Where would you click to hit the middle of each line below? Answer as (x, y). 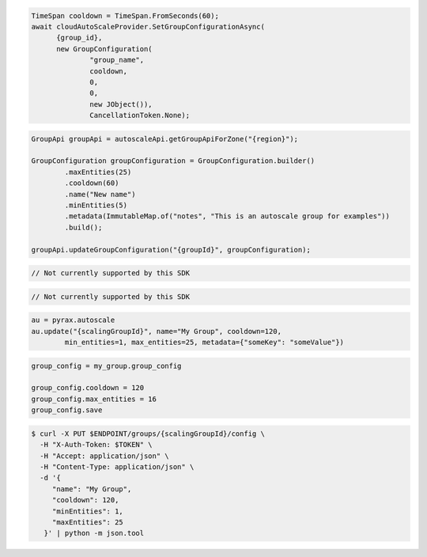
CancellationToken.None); (140, 116)
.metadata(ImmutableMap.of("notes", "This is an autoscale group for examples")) (227, 216)
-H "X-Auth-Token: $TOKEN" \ (96, 445)
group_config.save (67, 410)
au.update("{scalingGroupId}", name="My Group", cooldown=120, (157, 331)
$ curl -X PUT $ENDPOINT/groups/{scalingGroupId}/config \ (148, 434)
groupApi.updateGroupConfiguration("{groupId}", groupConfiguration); (171, 250)
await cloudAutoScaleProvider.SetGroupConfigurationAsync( (148, 27)
